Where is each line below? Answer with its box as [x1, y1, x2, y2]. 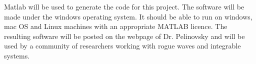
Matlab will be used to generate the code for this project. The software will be [4, 1, 244, 11]
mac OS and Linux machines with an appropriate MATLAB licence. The [4, 21, 227, 31]
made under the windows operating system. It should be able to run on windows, [4, 11, 252, 21]
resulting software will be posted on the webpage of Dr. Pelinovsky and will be [4, 30, 245, 41]
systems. [4, 50, 30, 60]
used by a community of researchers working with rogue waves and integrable [4, 40, 241, 51]
